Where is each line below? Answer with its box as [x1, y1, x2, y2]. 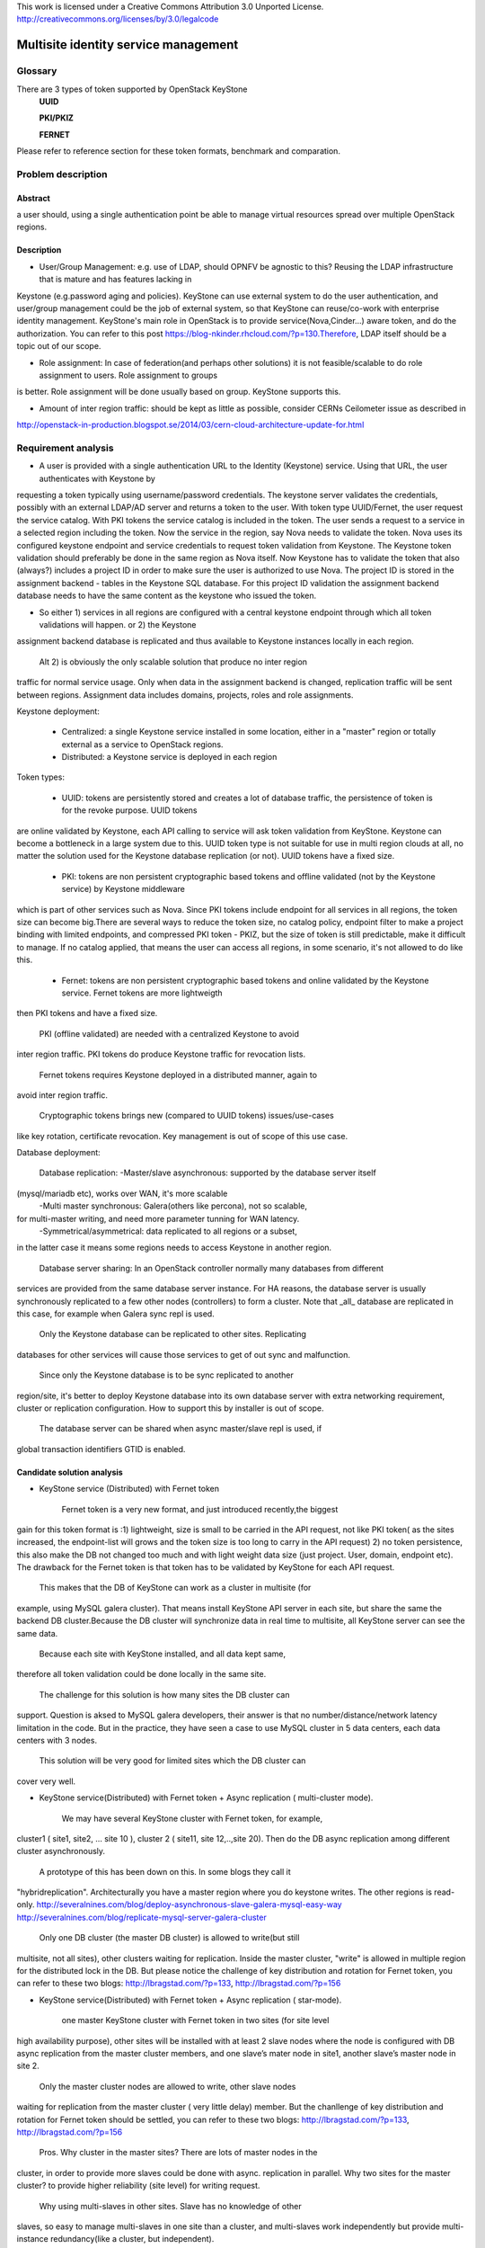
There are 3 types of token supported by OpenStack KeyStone [16, 84, 248, 94]
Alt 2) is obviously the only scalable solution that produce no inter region [39, 656, 308, 667]
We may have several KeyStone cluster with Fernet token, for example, [61, 1813, 323, 1824]
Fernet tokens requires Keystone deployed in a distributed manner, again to [39, 1069, 318, 1080]
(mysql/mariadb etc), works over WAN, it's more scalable [16, 1188, 228, 1199]
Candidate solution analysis [16, 1467, 123, 1477]
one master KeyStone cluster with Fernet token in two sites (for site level [61, 2015, 330, 2026]
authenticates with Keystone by [39, 473, 156, 484]
